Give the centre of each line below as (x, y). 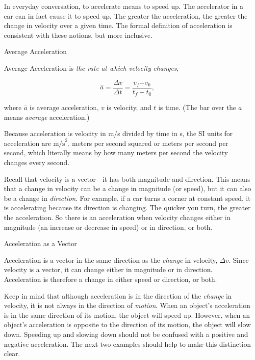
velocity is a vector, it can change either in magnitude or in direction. (108, 269)
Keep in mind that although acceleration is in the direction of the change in (118, 295)
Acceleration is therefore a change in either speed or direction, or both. (111, 279)
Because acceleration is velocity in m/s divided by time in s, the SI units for (118, 133)
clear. (12, 353)
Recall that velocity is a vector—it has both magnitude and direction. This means (127, 179)
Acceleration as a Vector (40, 243)
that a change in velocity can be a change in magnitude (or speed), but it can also (127, 188)
